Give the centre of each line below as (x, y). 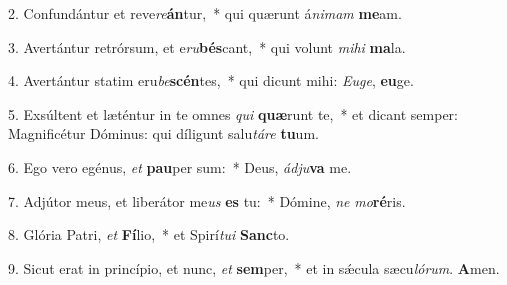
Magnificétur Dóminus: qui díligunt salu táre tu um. (163, 133)
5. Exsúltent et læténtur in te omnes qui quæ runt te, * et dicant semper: (233, 113)
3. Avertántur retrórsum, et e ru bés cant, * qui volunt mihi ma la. (207, 46)
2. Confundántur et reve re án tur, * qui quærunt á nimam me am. (205, 13)
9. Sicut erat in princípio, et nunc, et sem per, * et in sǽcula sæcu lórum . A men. (254, 267)
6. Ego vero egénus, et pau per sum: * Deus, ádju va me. (180, 166)
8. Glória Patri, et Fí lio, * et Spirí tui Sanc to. (149, 234)
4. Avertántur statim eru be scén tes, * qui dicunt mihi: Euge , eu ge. (211, 80)
